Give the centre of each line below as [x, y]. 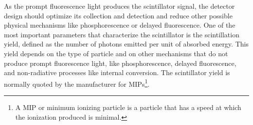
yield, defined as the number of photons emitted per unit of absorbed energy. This [126, 44]
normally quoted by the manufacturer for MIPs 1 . [77, 83]
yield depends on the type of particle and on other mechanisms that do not [116, 53]
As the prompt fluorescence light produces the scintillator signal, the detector [119, 6]
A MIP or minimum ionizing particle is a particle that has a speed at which [128, 107]
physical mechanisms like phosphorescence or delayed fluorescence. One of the [120, 25]
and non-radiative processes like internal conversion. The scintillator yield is [117, 72]
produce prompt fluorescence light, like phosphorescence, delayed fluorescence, [120, 63]
